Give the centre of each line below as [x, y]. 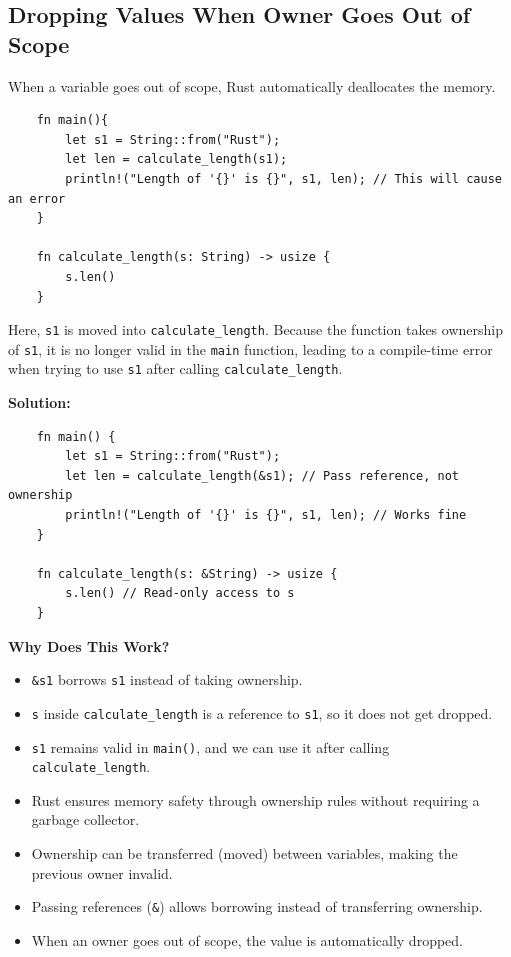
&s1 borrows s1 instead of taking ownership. [167, 679]
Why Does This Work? [89, 645]
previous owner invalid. [102, 872]
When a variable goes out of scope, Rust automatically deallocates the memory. [252, 85]
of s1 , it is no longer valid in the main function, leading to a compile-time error [250, 348]
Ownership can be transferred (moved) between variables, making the [244, 853]
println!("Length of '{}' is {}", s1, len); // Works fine [266, 515]
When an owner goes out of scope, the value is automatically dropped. [247, 939]
